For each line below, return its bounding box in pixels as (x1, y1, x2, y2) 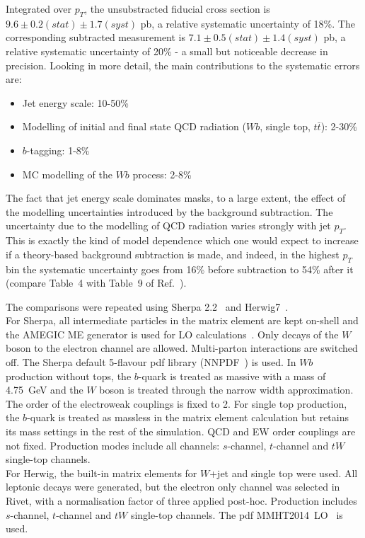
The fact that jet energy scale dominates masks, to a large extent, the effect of (6, 190, 346, 205)
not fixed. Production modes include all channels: (6, 437, 220, 452)
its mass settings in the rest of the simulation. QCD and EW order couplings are (6, 424, 356, 439)
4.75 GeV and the (6, 382, 83, 397)
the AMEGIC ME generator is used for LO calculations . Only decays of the (6, 326, 339, 341)
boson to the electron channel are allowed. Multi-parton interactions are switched (6, 340, 358, 355)
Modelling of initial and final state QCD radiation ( (22, 119, 246, 134)
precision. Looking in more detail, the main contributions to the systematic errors (6, 57, 360, 72)
